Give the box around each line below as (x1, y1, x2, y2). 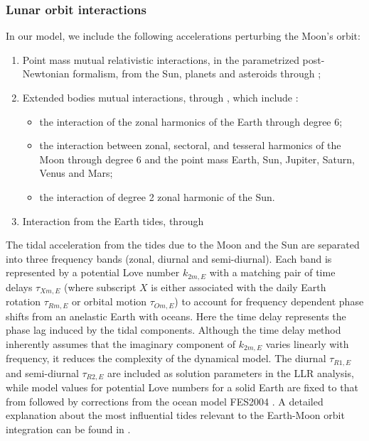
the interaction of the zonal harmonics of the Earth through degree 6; (39, 114, 343, 129)
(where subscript (64, 279, 137, 294)
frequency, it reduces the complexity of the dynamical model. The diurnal (6, 351, 326, 366)
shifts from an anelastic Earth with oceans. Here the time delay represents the (6, 308, 346, 323)
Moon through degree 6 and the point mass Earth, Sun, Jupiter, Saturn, (39, 151, 355, 166)
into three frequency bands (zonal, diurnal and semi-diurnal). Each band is (6, 251, 332, 266)
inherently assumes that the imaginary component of (6, 336, 236, 351)
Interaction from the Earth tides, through (22, 213, 204, 228)
